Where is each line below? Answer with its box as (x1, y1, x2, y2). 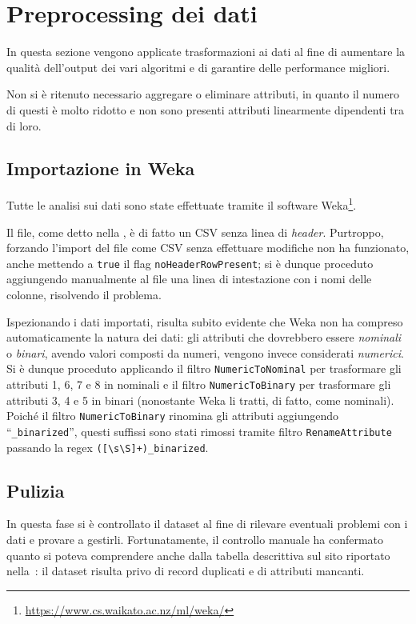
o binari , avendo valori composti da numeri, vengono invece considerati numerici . (6, 344, 404, 361)
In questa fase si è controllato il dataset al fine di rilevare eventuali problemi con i (6, 515, 408, 532)
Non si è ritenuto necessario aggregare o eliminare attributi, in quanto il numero (6, 86, 399, 102)
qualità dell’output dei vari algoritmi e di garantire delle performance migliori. (6, 58, 390, 75)
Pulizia (6, 478, 65, 502)
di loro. (6, 117, 42, 134)
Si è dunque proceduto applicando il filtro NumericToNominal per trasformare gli (6, 360, 402, 377)
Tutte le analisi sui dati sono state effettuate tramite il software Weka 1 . (6, 194, 357, 213)
